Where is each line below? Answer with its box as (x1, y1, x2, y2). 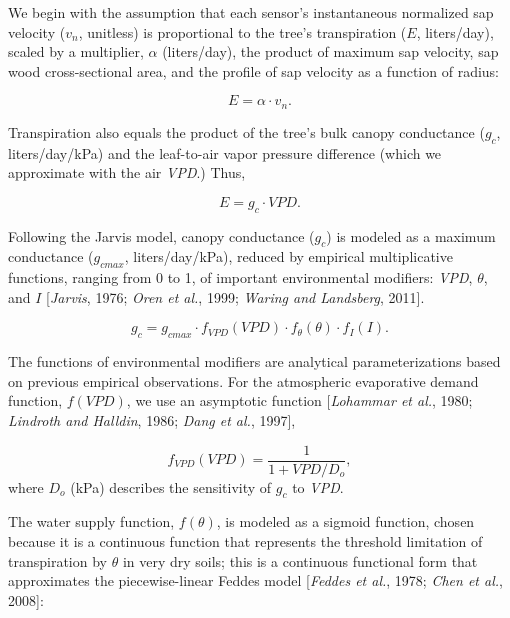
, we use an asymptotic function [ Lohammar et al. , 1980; (126, 390, 473, 411)
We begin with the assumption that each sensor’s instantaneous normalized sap (8, 2, 494, 22)
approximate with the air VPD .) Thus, (8, 162, 246, 183)
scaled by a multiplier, (8, 41, 144, 62)
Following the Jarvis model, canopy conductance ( (8, 225, 315, 246)
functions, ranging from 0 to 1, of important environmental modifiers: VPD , (8, 267, 473, 288)
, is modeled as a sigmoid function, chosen (216, 511, 475, 532)
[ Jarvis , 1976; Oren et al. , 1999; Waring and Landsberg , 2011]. (46, 286, 425, 307)
